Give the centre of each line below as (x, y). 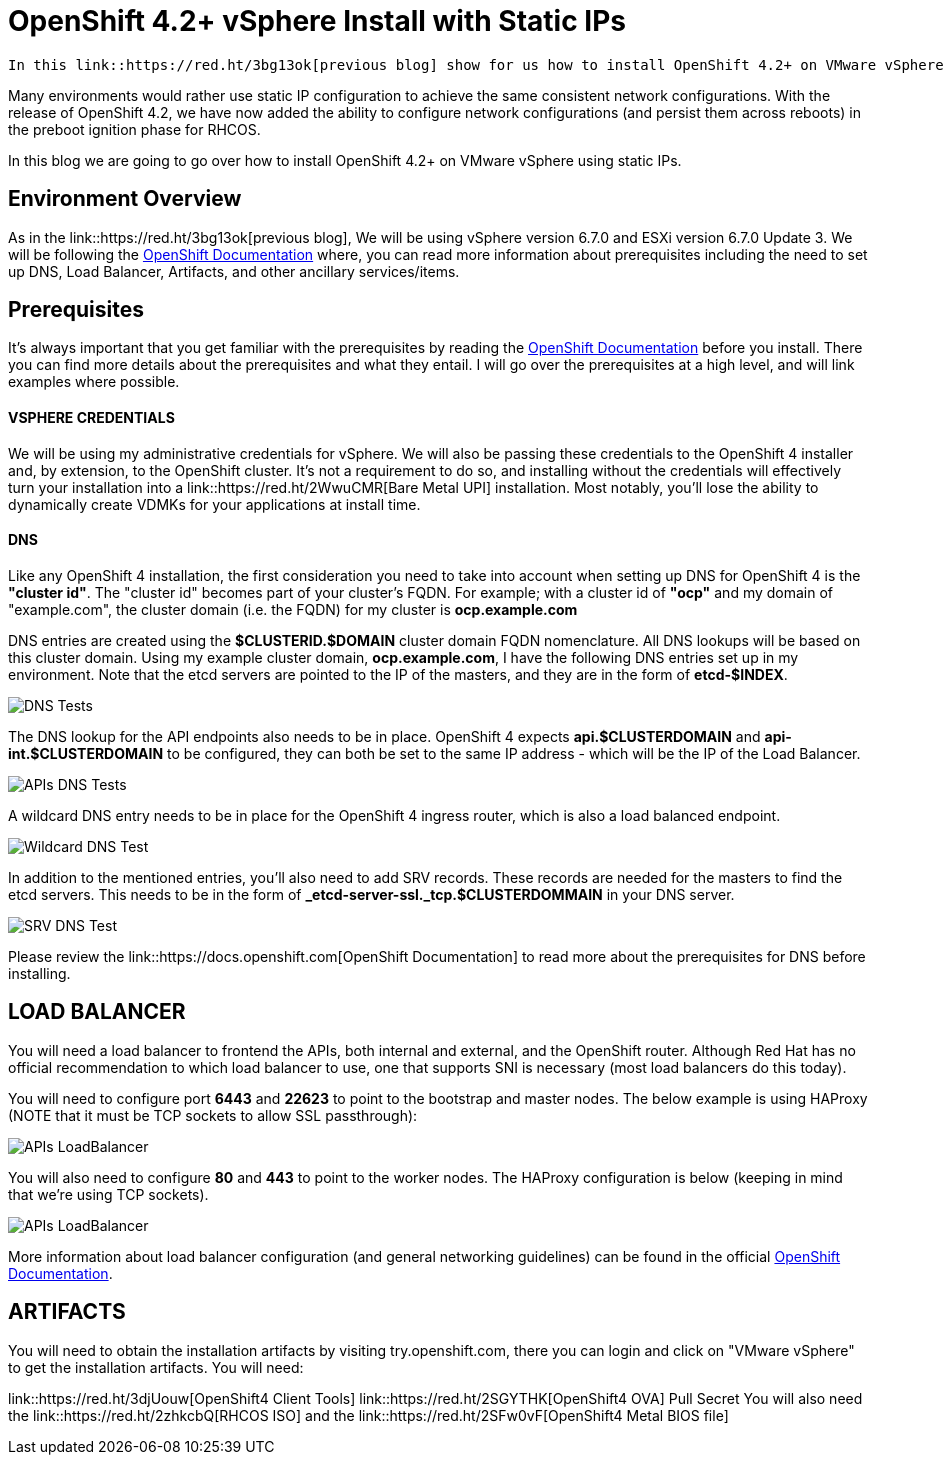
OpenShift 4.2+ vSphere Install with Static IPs (317, 21)
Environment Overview (125, 199)
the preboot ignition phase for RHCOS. (134, 129)
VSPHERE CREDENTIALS (91, 418)
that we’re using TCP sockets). (108, 1194)
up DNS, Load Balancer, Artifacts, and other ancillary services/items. (234, 271)
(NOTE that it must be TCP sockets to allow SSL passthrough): (213, 1115)
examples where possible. (94, 382)
